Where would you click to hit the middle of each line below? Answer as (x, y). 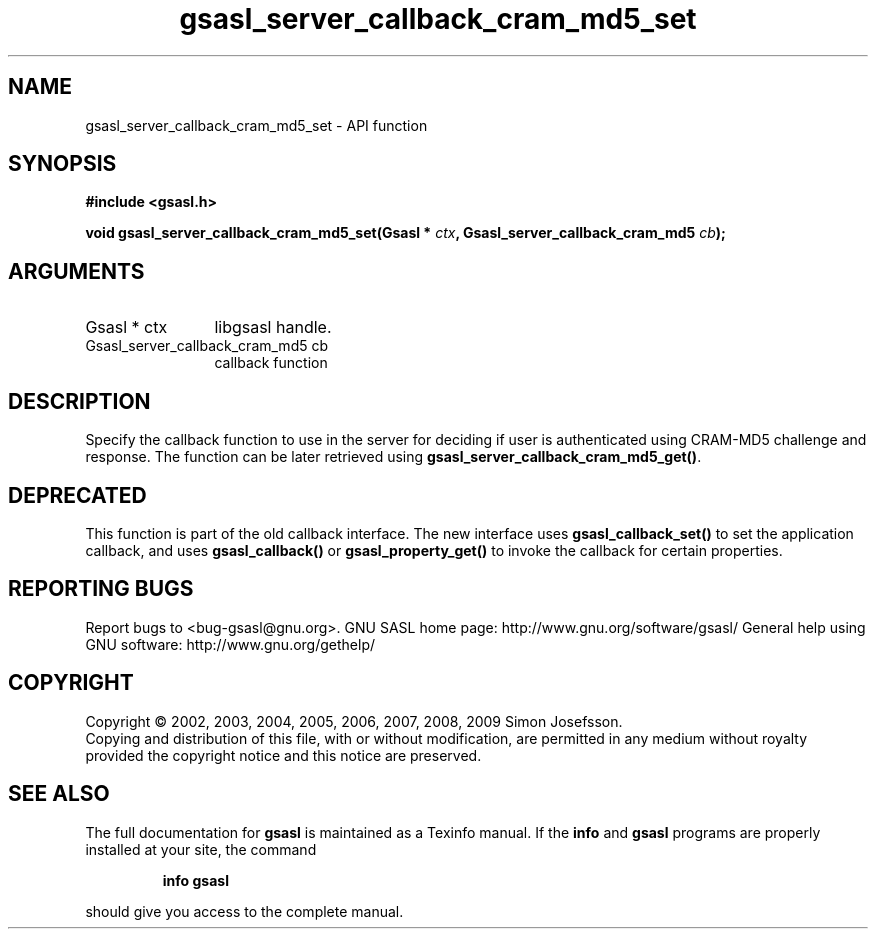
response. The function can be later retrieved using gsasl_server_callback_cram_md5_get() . (393, 457)
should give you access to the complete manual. (244, 911)
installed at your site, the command (201, 849)
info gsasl (195, 880)
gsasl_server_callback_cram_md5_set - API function (256, 125)
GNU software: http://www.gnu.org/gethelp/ (230, 644)
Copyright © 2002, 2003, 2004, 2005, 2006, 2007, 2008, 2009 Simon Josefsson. (354, 721)
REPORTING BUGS (101, 589)
